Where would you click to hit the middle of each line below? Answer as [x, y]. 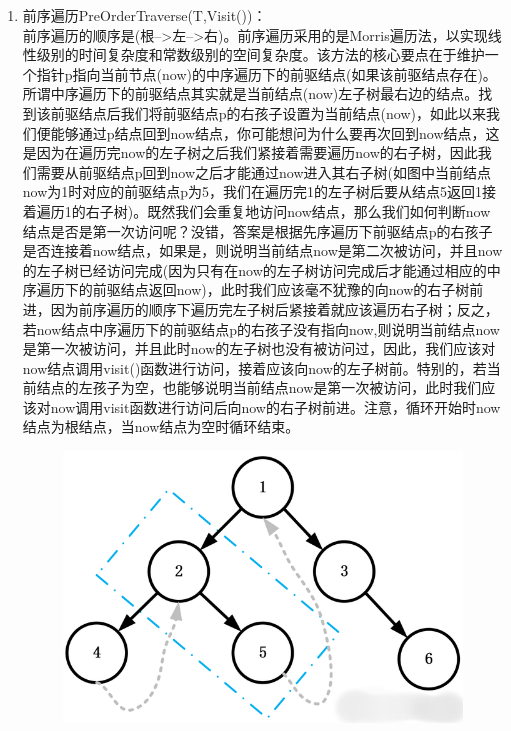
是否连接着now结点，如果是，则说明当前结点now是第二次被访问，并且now [262, 250]
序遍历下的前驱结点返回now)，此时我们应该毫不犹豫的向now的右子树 [246, 289]
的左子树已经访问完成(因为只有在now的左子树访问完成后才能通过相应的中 [261, 269]
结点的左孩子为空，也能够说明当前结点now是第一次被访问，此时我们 [259, 387]
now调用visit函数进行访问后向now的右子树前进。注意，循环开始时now [275, 406]
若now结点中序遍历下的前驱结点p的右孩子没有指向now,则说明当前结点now [261, 328]
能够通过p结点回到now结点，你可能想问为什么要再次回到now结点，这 [275, 132]
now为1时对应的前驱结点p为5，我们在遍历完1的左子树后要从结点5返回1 [252, 191]
